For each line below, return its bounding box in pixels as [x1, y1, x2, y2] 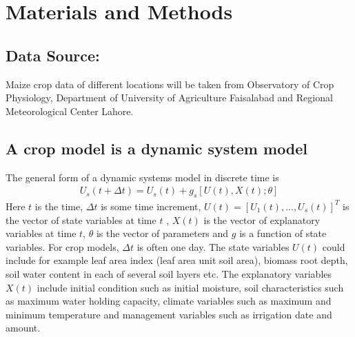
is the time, [34, 198, 83, 213]
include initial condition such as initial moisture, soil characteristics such [37, 280, 344, 294]
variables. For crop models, [6, 239, 119, 254]
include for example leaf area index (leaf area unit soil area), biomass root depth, [6, 253, 348, 267]
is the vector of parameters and [96, 226, 229, 241]
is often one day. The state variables [136, 239, 290, 254]
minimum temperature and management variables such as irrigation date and [6, 307, 332, 321]
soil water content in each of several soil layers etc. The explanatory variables [6, 266, 332, 280]
